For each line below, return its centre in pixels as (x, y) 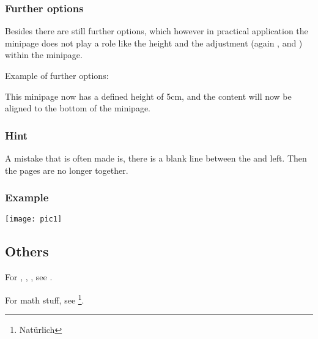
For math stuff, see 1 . (45, 299)
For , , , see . (29, 277)
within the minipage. (44, 55)
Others (27, 251)
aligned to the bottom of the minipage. (78, 108)
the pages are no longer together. (67, 170)
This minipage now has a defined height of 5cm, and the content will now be (148, 96)
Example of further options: (57, 75)
